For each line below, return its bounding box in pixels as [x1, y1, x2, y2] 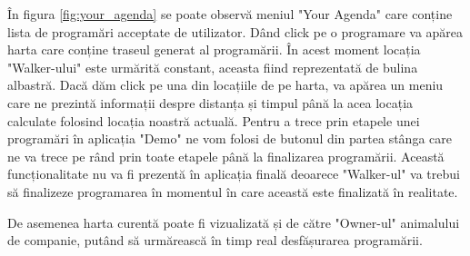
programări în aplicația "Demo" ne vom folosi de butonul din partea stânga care [7, 129, 452, 148]
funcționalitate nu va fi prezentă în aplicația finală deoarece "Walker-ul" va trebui [7, 164, 460, 183]
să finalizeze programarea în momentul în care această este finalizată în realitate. [7, 182, 458, 201]
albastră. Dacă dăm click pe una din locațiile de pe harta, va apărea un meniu [7, 75, 444, 94]
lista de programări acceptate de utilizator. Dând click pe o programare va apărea [7, 22, 464, 41]
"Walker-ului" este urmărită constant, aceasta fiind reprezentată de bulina [7, 57, 418, 76]
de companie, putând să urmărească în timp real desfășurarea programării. [7, 231, 423, 250]
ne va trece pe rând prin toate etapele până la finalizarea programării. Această [7, 146, 445, 165]
